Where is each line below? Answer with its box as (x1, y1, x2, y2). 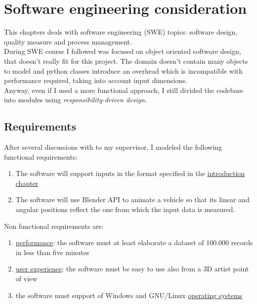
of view (15, 273, 38, 284)
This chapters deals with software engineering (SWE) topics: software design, (4, 27, 238, 37)
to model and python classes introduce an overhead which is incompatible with (4, 65, 243, 76)
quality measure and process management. (4, 36, 132, 46)
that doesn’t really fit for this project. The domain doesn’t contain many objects (4, 55, 248, 66)
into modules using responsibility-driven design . (4, 94, 147, 105)
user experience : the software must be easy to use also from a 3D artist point (15, 263, 249, 274)
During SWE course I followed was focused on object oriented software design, (4, 46, 241, 56)
